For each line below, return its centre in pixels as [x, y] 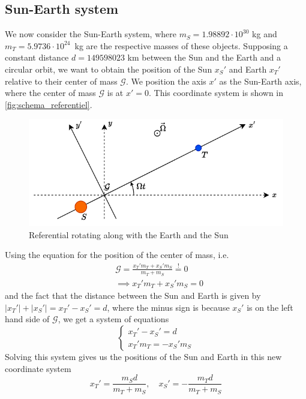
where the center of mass [50, 93]
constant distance [37, 57]
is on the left [270, 307]
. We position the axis [166, 81]
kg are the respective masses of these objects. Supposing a [181, 45]
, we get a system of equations [113, 319]
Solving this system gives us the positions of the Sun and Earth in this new [143, 357]
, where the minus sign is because [168, 307]
